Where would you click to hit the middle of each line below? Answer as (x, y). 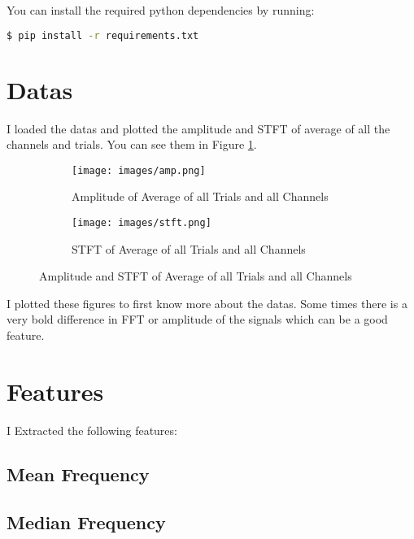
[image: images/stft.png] (142, 223)
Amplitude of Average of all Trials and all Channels (200, 196)
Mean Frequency (78, 474)
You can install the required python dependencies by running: (161, 10)
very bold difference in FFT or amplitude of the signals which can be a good (197, 319)
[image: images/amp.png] (139, 170)
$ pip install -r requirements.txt (103, 35)
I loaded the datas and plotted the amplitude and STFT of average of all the (198, 128)
